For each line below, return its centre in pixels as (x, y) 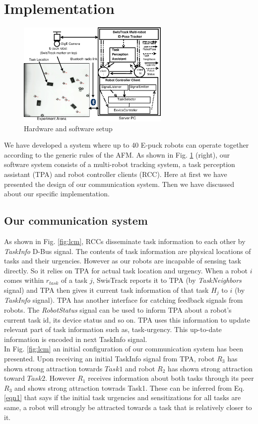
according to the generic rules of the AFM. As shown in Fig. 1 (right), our (117, 154)
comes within (24, 280)
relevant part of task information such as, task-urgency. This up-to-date (113, 329)
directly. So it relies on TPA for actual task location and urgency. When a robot (126, 270)
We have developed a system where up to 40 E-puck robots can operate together (127, 145)
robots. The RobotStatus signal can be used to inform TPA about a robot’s (118, 310)
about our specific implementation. (57, 194)
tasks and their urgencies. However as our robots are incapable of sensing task (123, 261)
